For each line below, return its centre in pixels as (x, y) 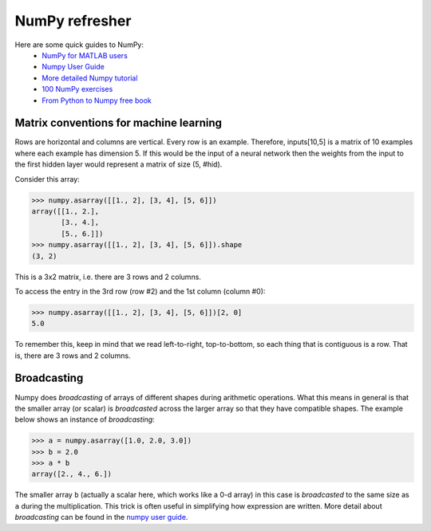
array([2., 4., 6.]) (71, 474)
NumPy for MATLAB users (85, 55)
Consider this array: (47, 179)
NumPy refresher (73, 21)
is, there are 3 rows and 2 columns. (73, 356)
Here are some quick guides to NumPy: (79, 45)
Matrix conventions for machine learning (119, 123)
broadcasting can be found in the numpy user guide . (101, 517)
